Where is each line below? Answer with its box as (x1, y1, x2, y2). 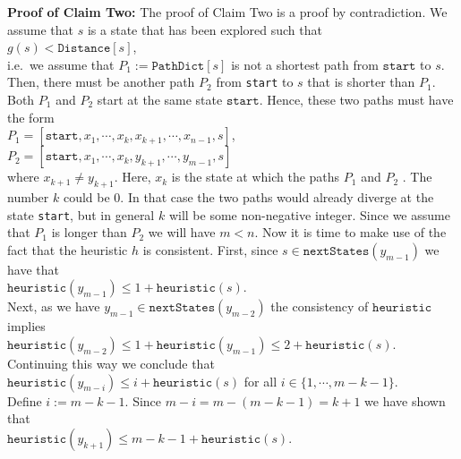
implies (7, 317, 46, 336)
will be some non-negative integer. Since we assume (168, 205, 450, 224)
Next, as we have (7, 297, 100, 316)
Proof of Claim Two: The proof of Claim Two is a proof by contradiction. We (7, 3, 448, 21)
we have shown (364, 391, 446, 410)
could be (63, 188, 110, 207)
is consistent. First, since (142, 240, 278, 259)
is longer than (51, 223, 127, 242)
